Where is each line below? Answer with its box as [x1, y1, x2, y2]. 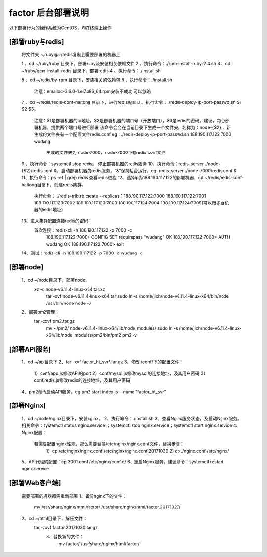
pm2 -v [122, 332, 137, 338]
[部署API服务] [9, 345, 51, 354]
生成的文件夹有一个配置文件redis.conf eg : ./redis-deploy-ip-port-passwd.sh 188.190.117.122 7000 [34, 131, 232, 137]
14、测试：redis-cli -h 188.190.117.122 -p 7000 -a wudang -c [21, 250, 143, 256]
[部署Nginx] [9, 402, 46, 410]
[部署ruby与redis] [9, 38, 64, 46]
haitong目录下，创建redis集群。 [21, 181, 86, 188]
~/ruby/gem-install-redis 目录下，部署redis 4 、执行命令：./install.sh [21, 67, 161, 74]
